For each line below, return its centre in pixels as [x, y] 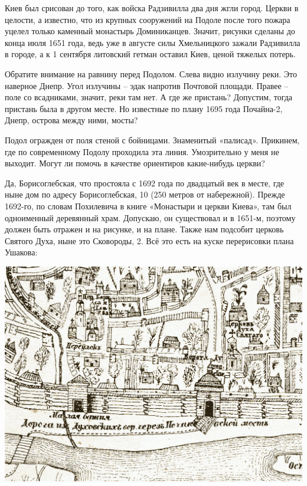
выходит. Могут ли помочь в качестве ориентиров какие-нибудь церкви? [135, 163]
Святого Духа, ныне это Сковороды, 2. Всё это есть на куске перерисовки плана [149, 240]
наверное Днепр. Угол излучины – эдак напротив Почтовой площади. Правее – [147, 85]
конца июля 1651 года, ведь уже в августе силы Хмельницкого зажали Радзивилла [153, 42]
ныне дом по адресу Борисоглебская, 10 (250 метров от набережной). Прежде [145, 194]
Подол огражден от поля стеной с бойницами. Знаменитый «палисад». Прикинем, [152, 139]
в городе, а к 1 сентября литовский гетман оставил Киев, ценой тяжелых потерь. [150, 54]
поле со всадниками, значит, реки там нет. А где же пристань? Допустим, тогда [149, 97]
